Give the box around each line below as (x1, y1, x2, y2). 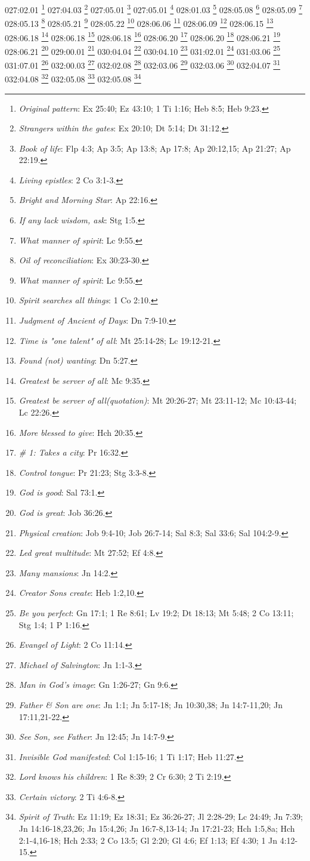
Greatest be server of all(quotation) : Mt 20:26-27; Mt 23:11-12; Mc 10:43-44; (18, 394, 297, 407)
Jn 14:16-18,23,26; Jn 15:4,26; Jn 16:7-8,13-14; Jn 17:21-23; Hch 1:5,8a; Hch (18, 822, 295, 835)
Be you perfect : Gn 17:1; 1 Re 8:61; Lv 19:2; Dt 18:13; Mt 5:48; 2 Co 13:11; (18, 606, 294, 619)
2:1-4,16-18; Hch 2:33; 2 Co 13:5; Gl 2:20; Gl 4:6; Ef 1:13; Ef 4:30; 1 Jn (18, 834, 278, 846)
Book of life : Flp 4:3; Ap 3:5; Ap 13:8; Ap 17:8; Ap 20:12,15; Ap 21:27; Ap (18, 142, 291, 154)
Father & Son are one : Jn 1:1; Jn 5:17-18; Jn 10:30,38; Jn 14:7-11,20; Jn (18, 698, 283, 711)
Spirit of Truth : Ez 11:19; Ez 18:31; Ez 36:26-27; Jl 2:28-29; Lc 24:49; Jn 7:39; (18, 810, 303, 823)
